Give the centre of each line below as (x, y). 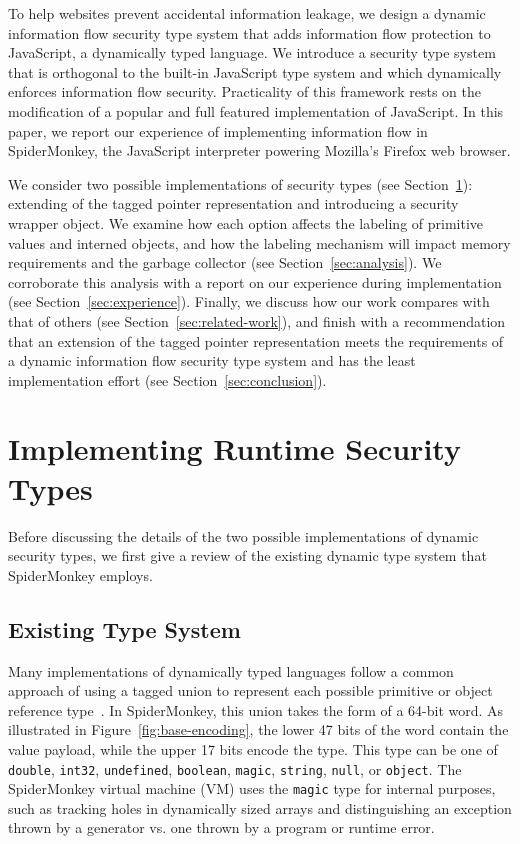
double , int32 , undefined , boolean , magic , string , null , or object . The (235, 768)
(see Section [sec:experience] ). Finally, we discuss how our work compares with (249, 301)
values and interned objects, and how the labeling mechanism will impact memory (259, 242)
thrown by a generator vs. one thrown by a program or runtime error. (221, 827)
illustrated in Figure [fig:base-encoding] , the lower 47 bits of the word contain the (258, 729)
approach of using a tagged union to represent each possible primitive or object (250, 690)
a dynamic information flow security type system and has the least (212, 360)
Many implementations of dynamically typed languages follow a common (231, 670)
